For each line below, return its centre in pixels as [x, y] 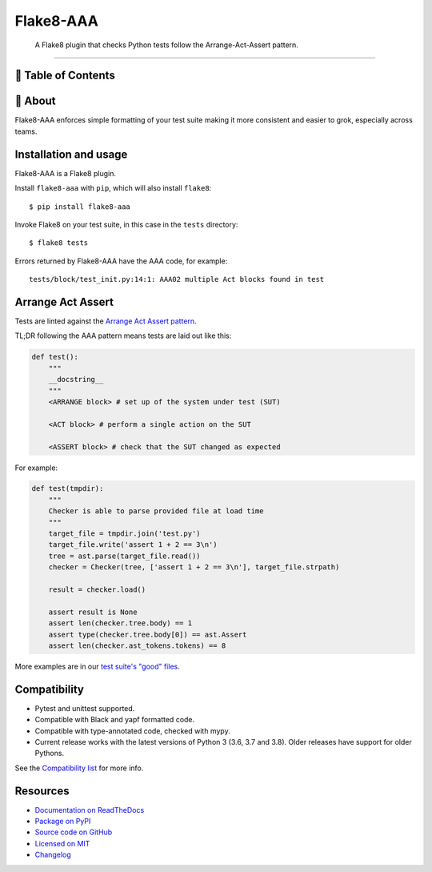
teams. [26, 131]
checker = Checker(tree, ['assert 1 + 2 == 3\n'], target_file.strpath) [194, 567]
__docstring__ [76, 380]
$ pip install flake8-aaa [80, 207]
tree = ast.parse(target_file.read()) [124, 556]
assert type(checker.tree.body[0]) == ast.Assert [148, 634]
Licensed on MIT [62, 843]
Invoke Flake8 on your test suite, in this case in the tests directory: [126, 224]
